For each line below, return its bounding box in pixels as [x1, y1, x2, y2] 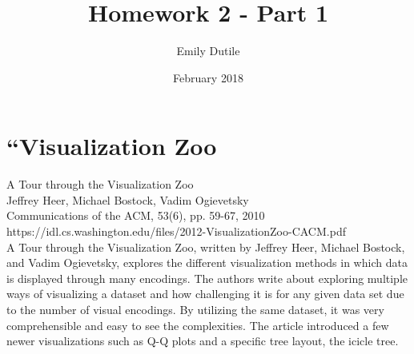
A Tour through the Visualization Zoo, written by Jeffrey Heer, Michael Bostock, [6, 238, 405, 255]
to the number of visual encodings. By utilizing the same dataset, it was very [6, 301, 384, 317]
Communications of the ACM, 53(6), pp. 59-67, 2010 [6, 207, 265, 224]
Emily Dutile [176, 42, 240, 59]
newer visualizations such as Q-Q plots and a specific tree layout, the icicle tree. [6, 332, 399, 349]
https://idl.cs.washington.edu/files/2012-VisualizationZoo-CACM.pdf [6, 223, 346, 240]
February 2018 [173, 69, 243, 86]
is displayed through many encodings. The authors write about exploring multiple [6, 269, 408, 286]
